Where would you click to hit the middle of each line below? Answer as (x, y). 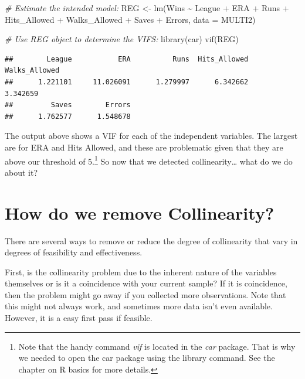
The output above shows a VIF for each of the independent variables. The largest (151, 136)
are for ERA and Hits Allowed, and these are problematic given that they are (144, 147)
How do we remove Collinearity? (140, 212)
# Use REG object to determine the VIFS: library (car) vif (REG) (122, 39)
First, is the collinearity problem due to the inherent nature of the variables (141, 272)
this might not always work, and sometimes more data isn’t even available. (139, 306)
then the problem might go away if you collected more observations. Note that (145, 294)
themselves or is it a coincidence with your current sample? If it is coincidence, (146, 283)
